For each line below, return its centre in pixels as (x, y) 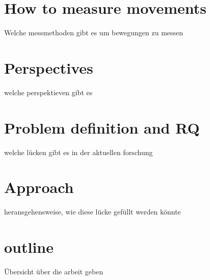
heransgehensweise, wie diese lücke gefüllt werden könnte (93, 212)
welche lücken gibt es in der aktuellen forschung (78, 152)
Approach (39, 187)
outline (29, 247)
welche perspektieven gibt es (48, 92)
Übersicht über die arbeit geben (54, 271)
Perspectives (49, 67)
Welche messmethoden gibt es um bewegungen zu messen (94, 33)
